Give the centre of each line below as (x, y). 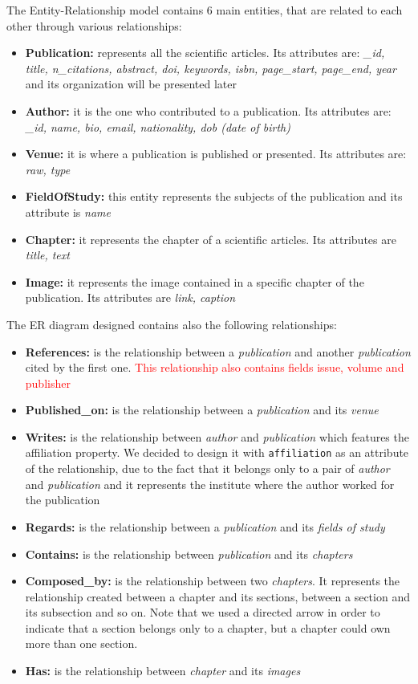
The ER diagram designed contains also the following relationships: (172, 324)
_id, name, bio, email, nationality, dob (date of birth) (158, 126)
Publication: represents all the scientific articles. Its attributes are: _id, (205, 53)
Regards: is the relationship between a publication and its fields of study (205, 526)
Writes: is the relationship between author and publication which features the (217, 436)
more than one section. (81, 643)
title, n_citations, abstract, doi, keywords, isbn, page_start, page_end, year (211, 68)
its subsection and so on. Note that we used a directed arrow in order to (203, 612)
